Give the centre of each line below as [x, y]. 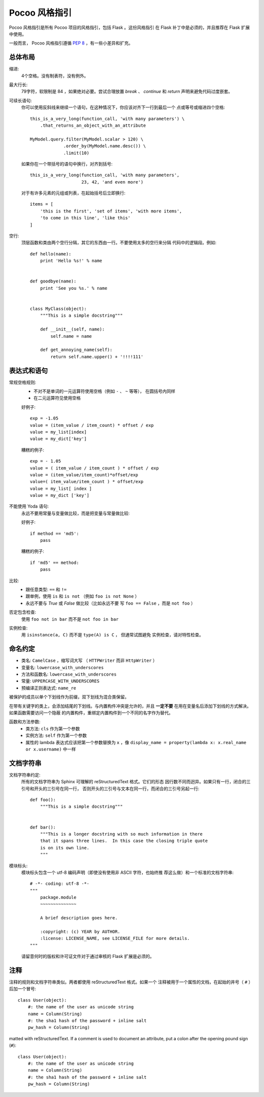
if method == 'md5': [55, 533]
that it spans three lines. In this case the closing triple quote [124, 841]
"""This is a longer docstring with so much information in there [121, 834]
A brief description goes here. [79, 918]
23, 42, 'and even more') [112, 182]
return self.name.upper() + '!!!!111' [97, 357]
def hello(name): [51, 254]
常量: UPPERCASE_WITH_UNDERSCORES [60, 681]
